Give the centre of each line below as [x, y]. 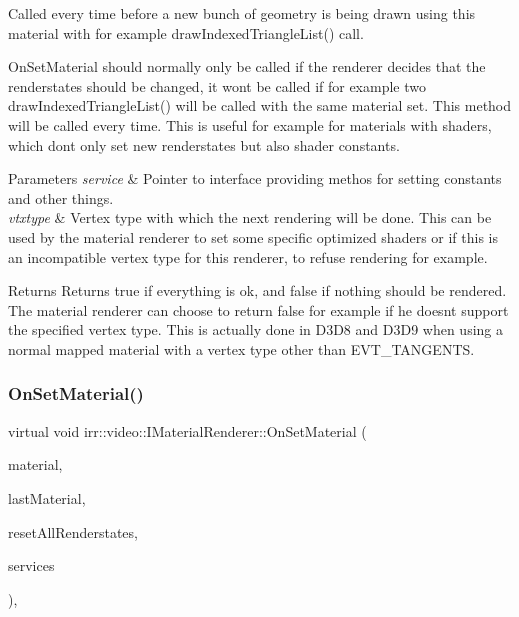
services [31, 565]
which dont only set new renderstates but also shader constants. [204, 144]
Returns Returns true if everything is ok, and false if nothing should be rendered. [257, 290]
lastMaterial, [47, 497]
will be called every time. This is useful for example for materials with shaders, [250, 124]
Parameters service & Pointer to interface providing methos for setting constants [255, 178]
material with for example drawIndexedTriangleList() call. [186, 32]
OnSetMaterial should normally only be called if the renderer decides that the [247, 66]
